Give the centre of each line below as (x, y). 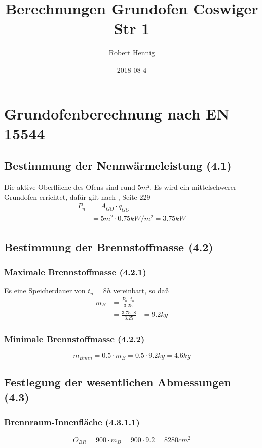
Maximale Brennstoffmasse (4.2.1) (75, 271)
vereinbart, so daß (141, 291)
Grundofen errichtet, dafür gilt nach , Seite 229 (77, 197)
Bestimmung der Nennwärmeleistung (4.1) (118, 166)
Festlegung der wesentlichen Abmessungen (118, 382)
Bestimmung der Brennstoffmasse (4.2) (109, 246)
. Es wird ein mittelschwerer (193, 187)
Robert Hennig (132, 53)
